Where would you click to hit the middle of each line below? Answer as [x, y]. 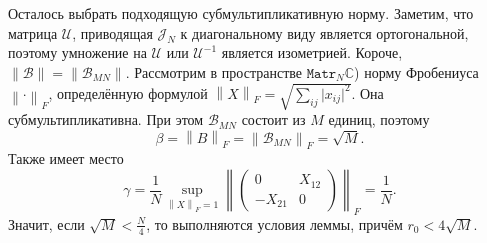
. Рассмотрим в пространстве [213, 71]
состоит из [273, 119]
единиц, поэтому [379, 119]
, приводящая [112, 32]
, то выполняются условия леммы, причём [274, 223]
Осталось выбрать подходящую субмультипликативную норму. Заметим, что [241, 13]
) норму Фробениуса [416, 71]
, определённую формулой [128, 92]
